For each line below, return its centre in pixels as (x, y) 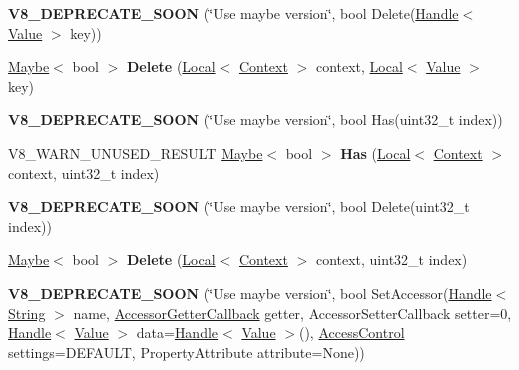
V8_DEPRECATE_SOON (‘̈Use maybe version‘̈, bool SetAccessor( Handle (250, 292)
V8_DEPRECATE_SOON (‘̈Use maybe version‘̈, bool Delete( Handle (233, 13)
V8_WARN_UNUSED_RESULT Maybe (135, 152)
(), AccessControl (351, 332)
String (27, 312)
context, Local (359, 66)
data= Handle (177, 332)
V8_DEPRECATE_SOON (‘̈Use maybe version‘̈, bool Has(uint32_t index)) (255, 119)
